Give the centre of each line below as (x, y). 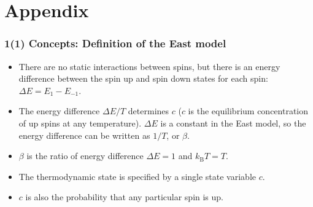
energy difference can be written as (84, 135)
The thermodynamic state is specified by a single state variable (137, 176)
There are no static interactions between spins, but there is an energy (149, 66)
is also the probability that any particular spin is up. (124, 197)
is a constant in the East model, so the (233, 123)
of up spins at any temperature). (80, 123)
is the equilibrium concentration (248, 111)
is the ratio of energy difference (85, 156)
